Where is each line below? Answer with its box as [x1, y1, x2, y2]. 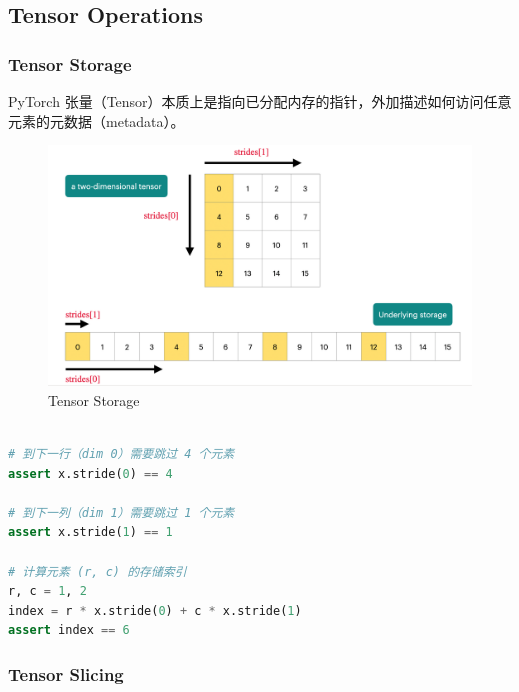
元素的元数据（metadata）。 [8, 110, 185, 131]
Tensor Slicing [8, 661, 124, 686]
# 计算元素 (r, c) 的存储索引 [8, 564, 187, 579]
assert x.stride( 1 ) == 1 [8, 525, 173, 540]
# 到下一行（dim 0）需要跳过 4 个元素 [8, 446, 235, 461]
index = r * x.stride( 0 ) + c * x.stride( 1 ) [8, 603, 302, 618]
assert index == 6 [8, 623, 130, 638]
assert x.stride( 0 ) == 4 [8, 466, 173, 481]
